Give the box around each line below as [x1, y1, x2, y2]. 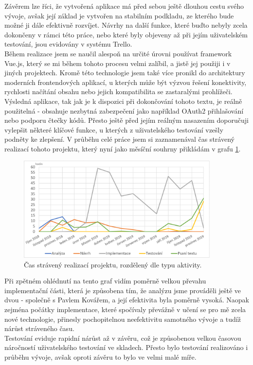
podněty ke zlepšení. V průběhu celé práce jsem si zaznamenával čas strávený [4, 134, 235, 144]
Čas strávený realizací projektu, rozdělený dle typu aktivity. [24, 259, 202, 269]
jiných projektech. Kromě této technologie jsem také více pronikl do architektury [4, 67, 245, 78]
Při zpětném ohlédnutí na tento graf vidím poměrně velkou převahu [4, 276, 206, 286]
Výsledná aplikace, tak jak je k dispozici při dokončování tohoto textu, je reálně [4, 96, 242, 106]
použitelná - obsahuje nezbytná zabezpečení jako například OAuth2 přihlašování [4, 105, 244, 116]
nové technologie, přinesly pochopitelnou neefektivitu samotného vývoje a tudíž [4, 314, 241, 324]
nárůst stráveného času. [4, 323, 74, 333]
